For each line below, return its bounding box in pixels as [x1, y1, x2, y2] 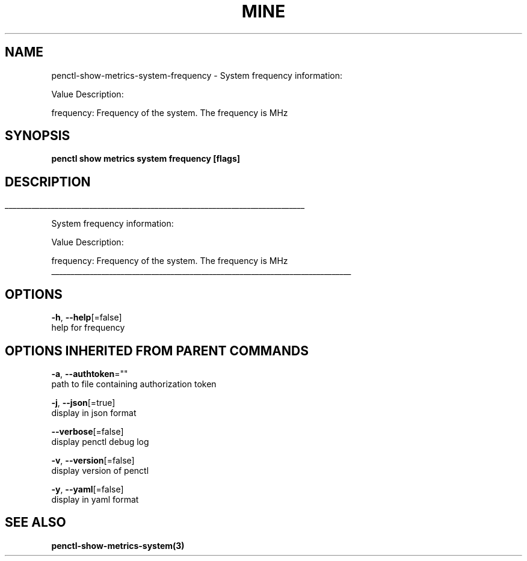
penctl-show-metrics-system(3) [51, 540, 185, 551]
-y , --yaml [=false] [51, 483, 124, 494]
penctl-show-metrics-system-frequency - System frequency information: [51, 70, 343, 81]
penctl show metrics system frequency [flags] [51, 153, 241, 164]
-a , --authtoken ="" [51, 368, 128, 379]
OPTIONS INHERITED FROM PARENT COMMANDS [5, 343, 309, 358]
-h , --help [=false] [51, 312, 122, 323]
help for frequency [51, 322, 125, 333]
